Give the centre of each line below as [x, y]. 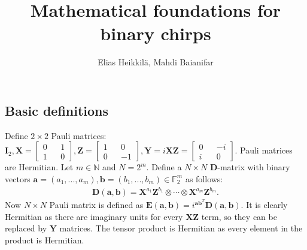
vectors [18, 178]
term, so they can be [239, 216]
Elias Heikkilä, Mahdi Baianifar [156, 62]
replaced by [26, 228]
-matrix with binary [254, 167]
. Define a [164, 167]
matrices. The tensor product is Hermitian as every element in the [181, 228]
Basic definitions [57, 110]
